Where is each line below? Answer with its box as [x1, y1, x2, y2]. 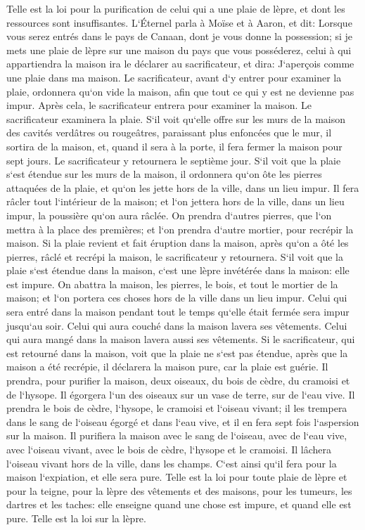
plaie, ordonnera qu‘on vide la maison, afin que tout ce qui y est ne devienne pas [6, 84, 354, 98]
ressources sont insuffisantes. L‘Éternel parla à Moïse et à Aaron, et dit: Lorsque [6, 15, 352, 30]
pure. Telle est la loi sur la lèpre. [6, 510, 146, 525]
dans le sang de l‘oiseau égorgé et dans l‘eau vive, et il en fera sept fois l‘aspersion [6, 414, 359, 429]
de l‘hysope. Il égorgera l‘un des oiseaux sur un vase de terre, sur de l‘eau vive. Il [6, 387, 355, 401]
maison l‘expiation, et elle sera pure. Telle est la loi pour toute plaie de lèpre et [6, 470, 347, 484]
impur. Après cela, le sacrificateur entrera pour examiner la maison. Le [6, 98, 312, 112]
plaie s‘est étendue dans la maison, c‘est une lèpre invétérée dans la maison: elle [6, 263, 350, 278]
